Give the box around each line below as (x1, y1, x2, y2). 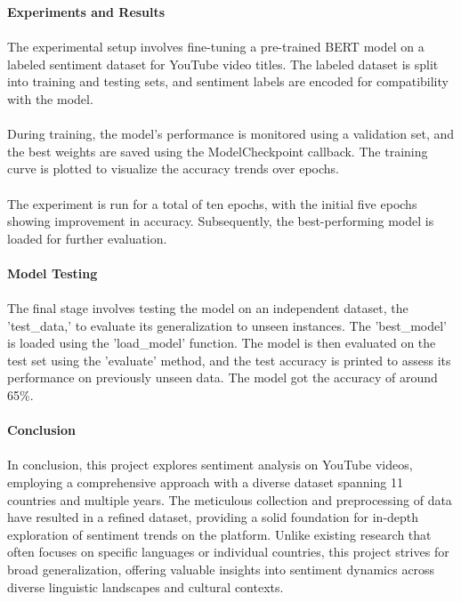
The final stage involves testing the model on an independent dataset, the (7, 299, 408, 317)
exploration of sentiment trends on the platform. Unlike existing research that (7, 525, 432, 543)
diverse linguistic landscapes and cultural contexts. (7, 577, 284, 596)
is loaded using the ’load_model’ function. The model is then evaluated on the (7, 333, 436, 352)
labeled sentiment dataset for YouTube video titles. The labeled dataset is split (7, 54, 439, 73)
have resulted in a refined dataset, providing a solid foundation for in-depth (7, 508, 419, 526)
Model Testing (7, 263, 98, 282)
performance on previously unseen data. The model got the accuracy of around (7, 368, 438, 387)
